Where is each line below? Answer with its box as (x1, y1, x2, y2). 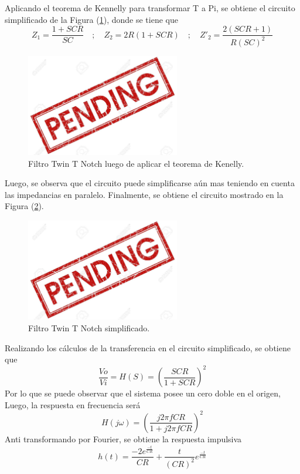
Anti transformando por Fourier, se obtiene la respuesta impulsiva (5, 432, 242, 445)
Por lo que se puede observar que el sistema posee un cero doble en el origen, (5, 387, 281, 399)
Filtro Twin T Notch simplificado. (28, 322, 150, 334)
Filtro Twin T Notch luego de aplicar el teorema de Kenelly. (28, 157, 244, 169)
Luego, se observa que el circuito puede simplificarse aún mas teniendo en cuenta (5, 177, 295, 189)
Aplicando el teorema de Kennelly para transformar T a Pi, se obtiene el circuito (5, 2, 295, 14)
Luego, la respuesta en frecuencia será (5, 398, 141, 411)
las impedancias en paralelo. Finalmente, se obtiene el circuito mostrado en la (5, 188, 284, 200)
